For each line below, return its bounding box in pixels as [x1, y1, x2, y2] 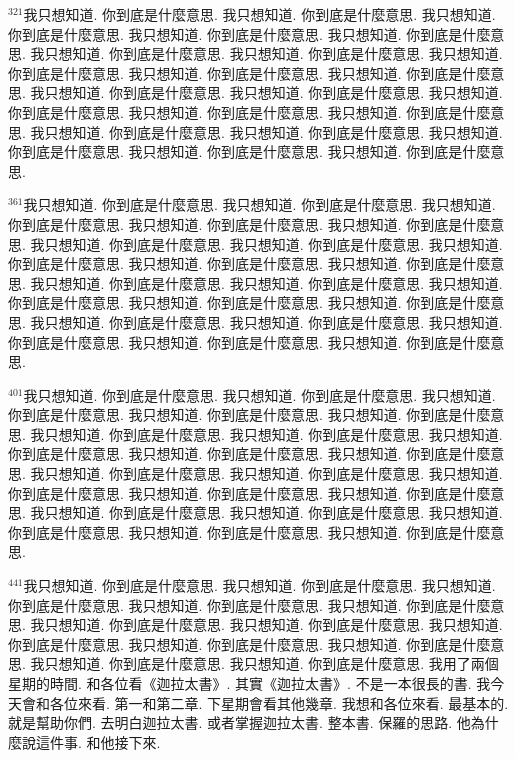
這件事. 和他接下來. [35, 731, 161, 752]
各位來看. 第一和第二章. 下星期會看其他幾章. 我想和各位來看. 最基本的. [49, 692, 509, 713]
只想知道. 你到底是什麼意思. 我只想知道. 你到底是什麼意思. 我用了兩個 [44, 653, 499, 674]
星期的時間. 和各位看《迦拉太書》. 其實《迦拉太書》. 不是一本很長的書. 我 [8, 673, 491, 693]
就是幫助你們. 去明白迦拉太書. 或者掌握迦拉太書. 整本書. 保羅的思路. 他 [8, 712, 471, 733]
